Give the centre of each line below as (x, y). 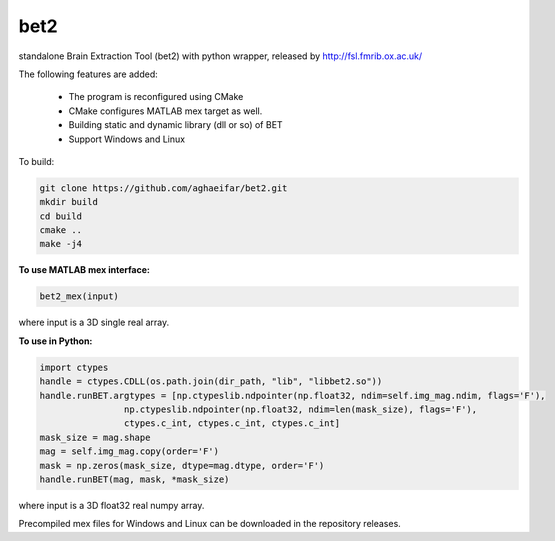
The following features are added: (88, 74)
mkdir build (69, 202)
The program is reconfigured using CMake (156, 97)
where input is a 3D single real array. (94, 322)
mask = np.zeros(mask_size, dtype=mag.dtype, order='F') (182, 465)
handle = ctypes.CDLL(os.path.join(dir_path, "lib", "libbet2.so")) (211, 381)
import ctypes (74, 367)
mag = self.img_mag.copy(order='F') (129, 451)
